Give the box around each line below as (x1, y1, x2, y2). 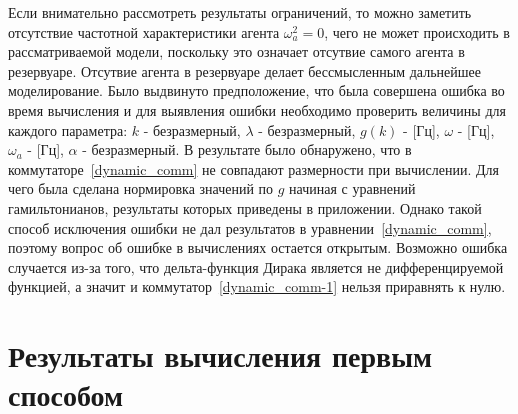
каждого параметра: (8, 119, 128, 140)
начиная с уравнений (289, 178, 416, 199)
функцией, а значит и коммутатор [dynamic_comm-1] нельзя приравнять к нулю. (8, 276, 506, 297)
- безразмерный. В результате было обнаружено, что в (82, 139, 412, 160)
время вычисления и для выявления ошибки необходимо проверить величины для (8, 99, 506, 120)
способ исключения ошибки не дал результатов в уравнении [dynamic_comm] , (8, 217, 492, 238)
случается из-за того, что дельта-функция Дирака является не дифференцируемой (8, 256, 504, 277)
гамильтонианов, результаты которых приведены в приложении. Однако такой (8, 197, 482, 218)
